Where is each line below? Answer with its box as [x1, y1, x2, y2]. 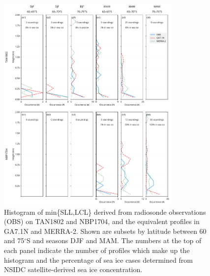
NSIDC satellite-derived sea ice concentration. [4, 264, 143, 275]
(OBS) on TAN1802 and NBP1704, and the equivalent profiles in [4, 216, 200, 226]
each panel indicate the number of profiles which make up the [4, 245, 190, 255]
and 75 [4, 235, 25, 246]
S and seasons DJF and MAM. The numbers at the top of [27, 235, 202, 246]
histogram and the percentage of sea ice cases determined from [4, 254, 193, 265]
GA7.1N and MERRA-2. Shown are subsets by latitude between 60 [4, 226, 207, 236]
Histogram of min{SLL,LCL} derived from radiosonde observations [4, 206, 206, 217]
